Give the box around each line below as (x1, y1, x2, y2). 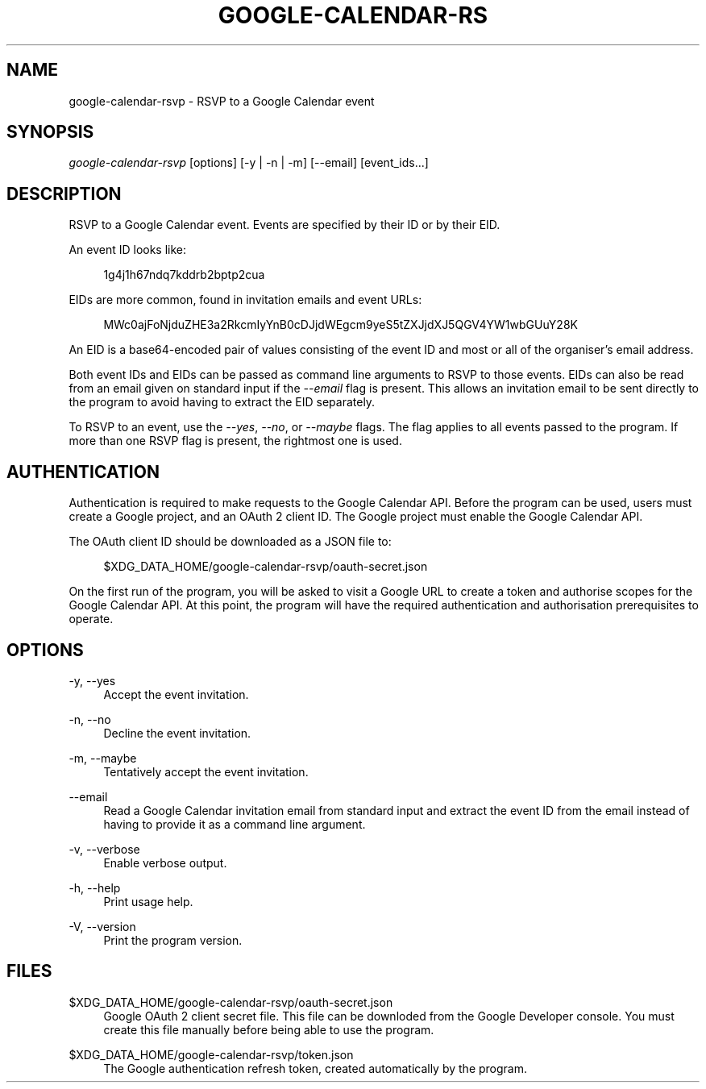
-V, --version (69, 919, 136, 933)
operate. (69, 612, 114, 626)
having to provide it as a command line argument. (103, 817, 366, 831)
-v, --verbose (69, 842, 140, 856)
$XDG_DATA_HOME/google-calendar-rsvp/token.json (69, 1047, 354, 1062)
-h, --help (69, 880, 121, 895)
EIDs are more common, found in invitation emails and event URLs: (69, 293, 422, 307)
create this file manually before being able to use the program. (103, 1022, 434, 1037)
